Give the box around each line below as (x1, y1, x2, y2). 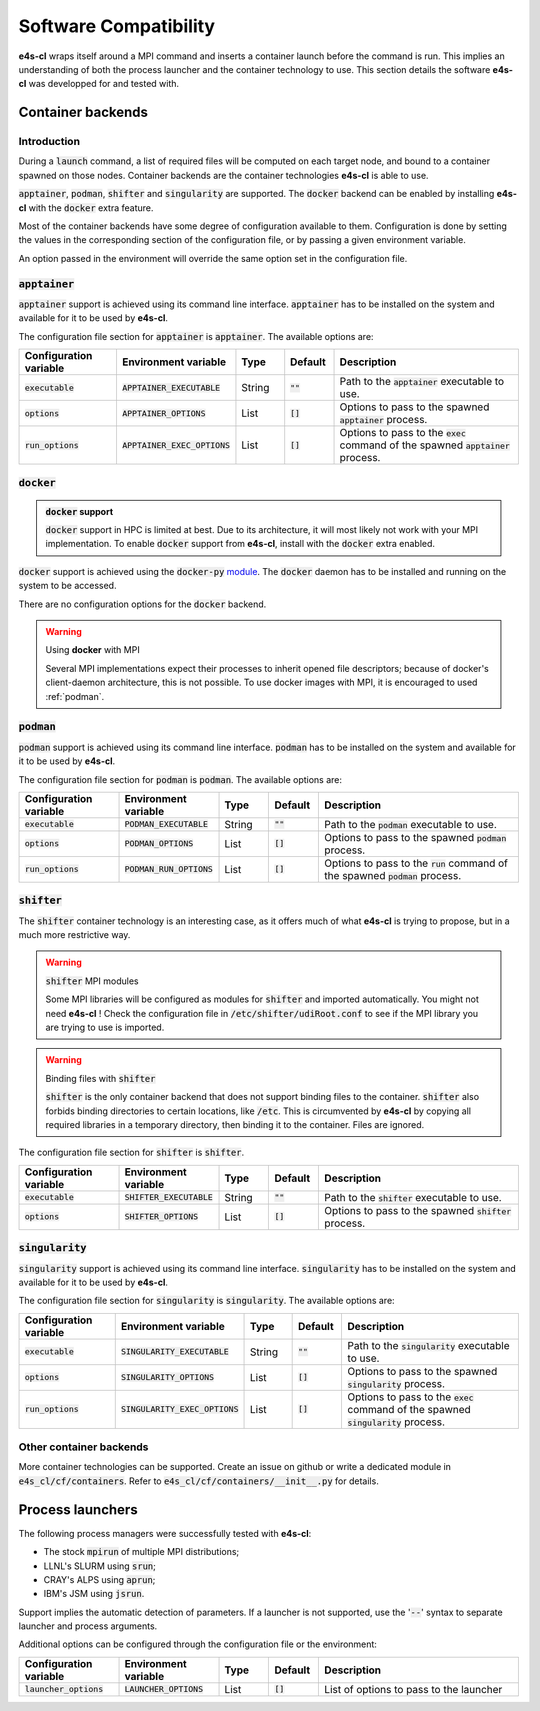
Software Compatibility (18, 15, 215, 37)
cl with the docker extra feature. (18, 201, 154, 214)
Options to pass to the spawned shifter (324, 1203, 512, 1217)
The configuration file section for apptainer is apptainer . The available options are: (18, 330, 374, 342)
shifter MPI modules (45, 975, 139, 987)
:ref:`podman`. (45, 690, 105, 702)
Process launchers (18, 1501, 139, 1518)
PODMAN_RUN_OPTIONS (124, 864, 214, 875)
